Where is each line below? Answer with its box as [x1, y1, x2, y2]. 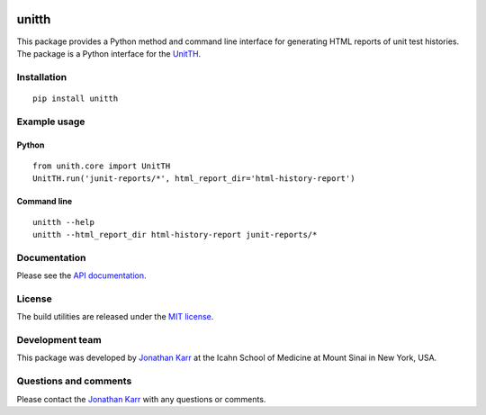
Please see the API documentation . [16, 270, 148, 281]
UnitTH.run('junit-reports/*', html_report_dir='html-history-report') [32, 174, 355, 184]
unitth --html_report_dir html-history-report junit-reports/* [32, 230, 318, 239]
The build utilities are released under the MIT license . [16, 311, 214, 322]
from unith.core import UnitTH [32, 160, 171, 171]
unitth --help [32, 217, 94, 227]
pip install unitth [32, 93, 119, 104]
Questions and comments [16, 374, 132, 387]
